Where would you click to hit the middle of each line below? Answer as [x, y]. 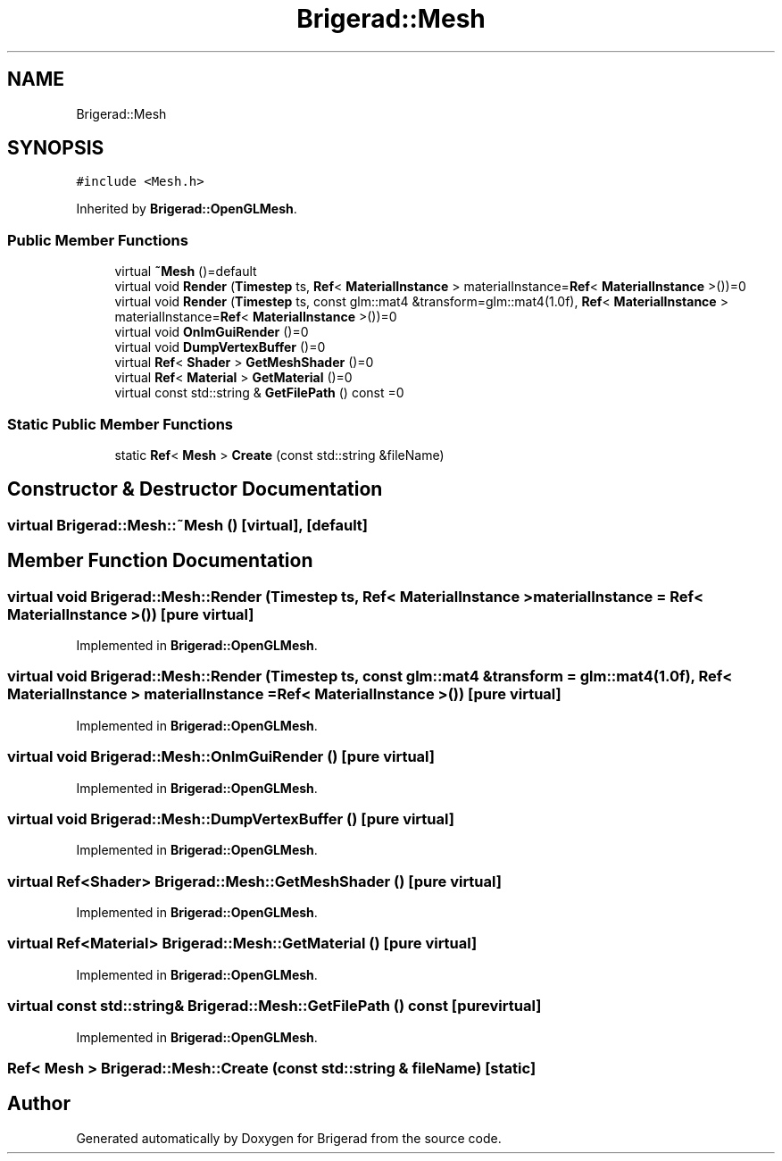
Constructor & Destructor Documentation [195, 489]
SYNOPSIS [56, 148]
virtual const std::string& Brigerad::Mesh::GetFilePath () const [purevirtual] [275, 1006]
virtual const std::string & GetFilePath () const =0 [259, 393]
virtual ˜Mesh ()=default [186, 271]
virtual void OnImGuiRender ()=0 [212, 332]
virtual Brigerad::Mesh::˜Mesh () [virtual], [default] [187, 525]
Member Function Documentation [160, 561]
